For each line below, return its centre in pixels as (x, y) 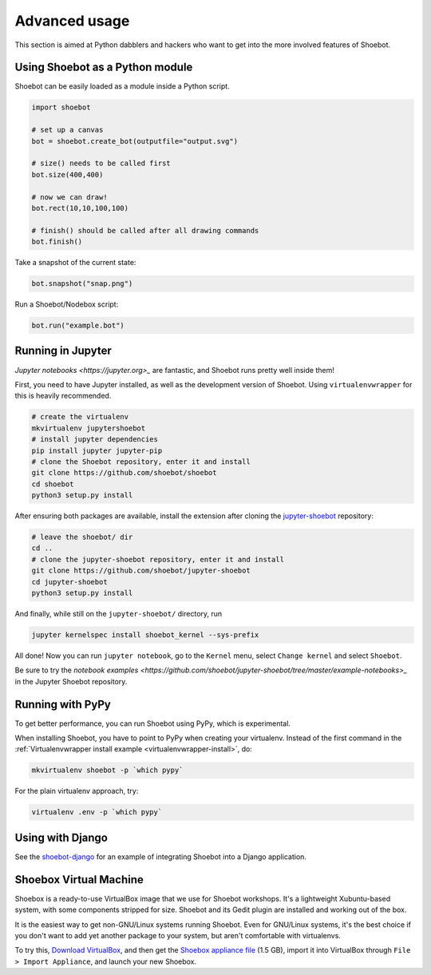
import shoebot (61, 107)
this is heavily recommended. (63, 396)
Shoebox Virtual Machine (79, 880)
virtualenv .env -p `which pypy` (97, 812)
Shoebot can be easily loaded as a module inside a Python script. (123, 86)
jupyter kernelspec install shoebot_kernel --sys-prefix (145, 634)
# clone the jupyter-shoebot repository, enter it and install (158, 559)
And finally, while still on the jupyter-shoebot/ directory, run (119, 613)
